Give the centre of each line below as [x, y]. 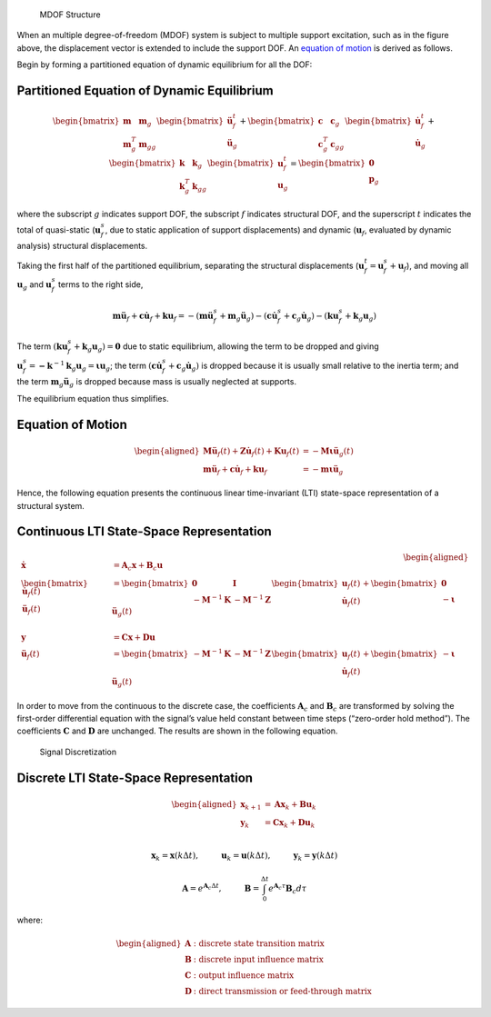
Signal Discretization [78, 752]
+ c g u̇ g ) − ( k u [311, 316]
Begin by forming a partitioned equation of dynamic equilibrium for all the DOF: [165, 65]
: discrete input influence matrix [259, 959]
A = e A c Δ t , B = [221, 887]
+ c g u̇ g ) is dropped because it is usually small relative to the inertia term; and [314, 366]
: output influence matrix [244, 975]
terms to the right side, [100, 284]
